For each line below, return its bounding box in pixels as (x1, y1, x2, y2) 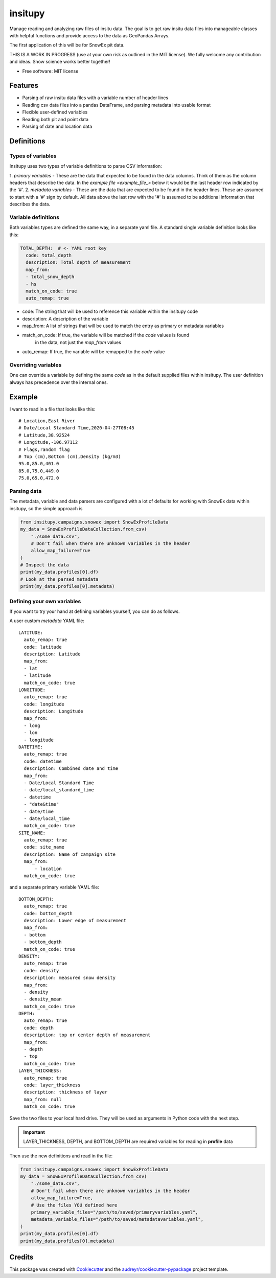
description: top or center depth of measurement (24, 1032, 151, 1038)
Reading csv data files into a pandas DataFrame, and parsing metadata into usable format (22, 102, 211, 108)
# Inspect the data (20, 562, 69, 568)
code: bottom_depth (24, 910, 73, 916)
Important (23, 1129, 45, 1135)
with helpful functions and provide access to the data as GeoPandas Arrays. (9, 32, 170, 38)
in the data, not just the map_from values (35, 339, 121, 345)
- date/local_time (24, 815, 70, 821)
